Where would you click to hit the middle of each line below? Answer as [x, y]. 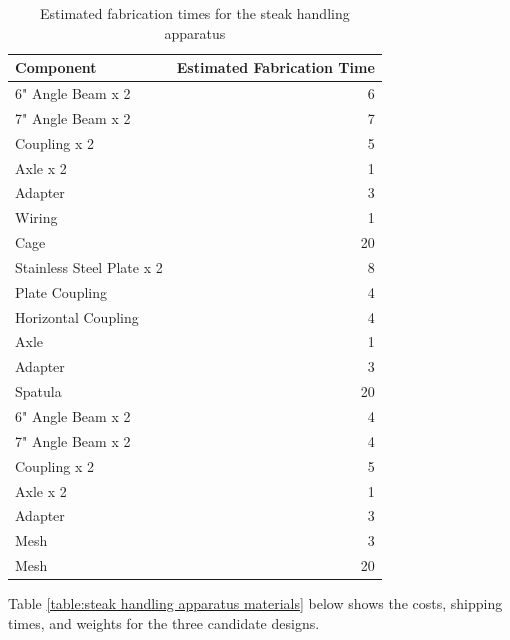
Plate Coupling [61, 291]
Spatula [38, 391]
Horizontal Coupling [77, 316]
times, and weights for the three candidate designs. [164, 622]
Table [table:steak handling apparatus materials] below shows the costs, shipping [255, 603]
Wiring [36, 217]
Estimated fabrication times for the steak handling [195, 13]
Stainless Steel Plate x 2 [89, 266]
